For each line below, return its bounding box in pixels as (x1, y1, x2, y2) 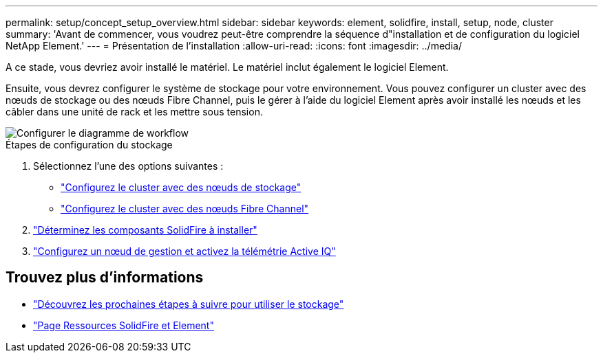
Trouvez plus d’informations (6, 269, 204, 287)
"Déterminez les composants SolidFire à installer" (33, 224, 257, 236)
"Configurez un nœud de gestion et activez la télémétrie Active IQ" (33, 245, 336, 257)
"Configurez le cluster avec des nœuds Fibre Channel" (61, 203, 309, 214)
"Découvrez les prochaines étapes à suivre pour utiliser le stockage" (33, 298, 344, 310)
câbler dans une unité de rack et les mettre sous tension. (6, 106, 263, 118)
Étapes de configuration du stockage (6, 139, 173, 150)
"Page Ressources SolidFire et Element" (33, 319, 214, 331)
